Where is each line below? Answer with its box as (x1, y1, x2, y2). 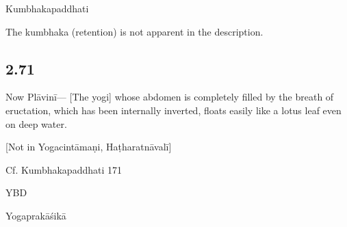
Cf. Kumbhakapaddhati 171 (5, 162, 122, 176)
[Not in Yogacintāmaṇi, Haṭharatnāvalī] (5, 139, 172, 154)
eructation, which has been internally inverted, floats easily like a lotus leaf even (5, 103, 342, 117)
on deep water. (5, 116, 67, 131)
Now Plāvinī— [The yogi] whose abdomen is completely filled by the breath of (5, 90, 334, 104)
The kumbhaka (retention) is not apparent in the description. (5, 24, 264, 38)
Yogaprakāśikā (5, 208, 66, 222)
